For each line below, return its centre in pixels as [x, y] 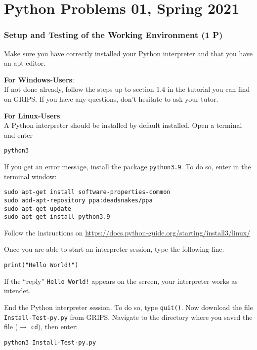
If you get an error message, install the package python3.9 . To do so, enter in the [128, 166]
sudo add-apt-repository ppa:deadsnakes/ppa [78, 200]
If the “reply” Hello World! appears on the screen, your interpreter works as [121, 281]
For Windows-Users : [39, 79]
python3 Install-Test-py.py [50, 342]
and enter [18, 135]
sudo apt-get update [38, 209]
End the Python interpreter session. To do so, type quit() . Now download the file [128, 307]
